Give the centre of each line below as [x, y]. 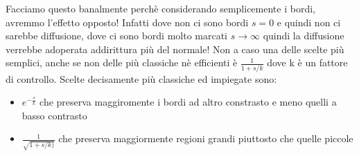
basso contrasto [54, 115]
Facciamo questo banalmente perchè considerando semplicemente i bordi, [160, 8]
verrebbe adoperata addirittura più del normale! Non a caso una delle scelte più [175, 49]
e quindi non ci [309, 22]
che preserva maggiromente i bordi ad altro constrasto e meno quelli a [188, 102]
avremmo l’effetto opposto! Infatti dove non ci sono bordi [127, 22]
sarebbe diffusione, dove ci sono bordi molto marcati [117, 36]
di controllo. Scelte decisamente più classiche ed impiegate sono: [141, 78]
